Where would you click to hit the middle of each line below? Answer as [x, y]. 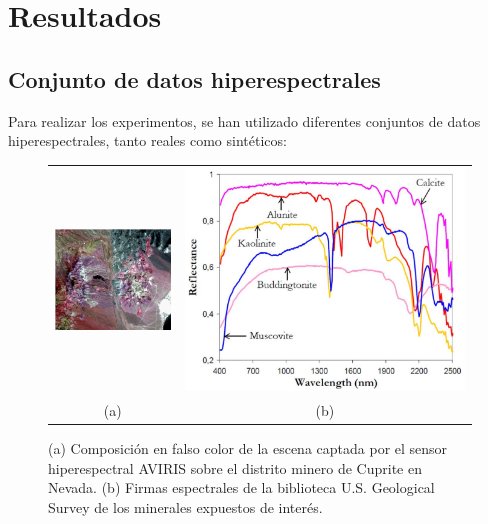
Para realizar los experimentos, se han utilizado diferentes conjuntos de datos [244, 120]
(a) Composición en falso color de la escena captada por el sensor [248, 447]
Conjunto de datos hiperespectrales [194, 78]
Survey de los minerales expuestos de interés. [185, 506]
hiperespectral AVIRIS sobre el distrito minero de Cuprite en [235, 467]
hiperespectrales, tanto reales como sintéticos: [147, 140]
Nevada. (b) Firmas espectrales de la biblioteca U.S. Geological [241, 487]
